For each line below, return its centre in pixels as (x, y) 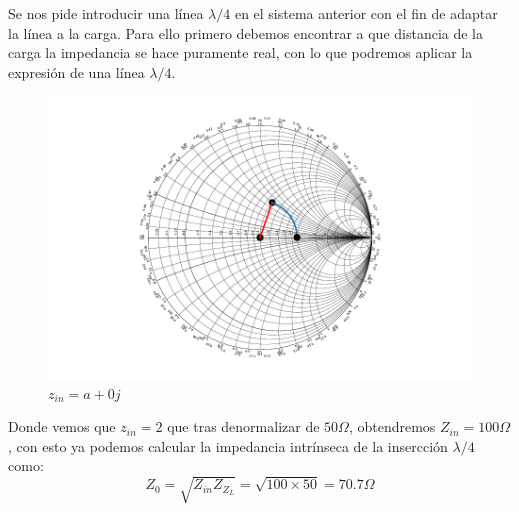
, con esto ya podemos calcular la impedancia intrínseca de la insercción (228, 445)
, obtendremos (392, 426)
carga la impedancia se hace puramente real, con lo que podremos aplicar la (240, 52)
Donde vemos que (62, 426)
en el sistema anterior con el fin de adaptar (366, 13)
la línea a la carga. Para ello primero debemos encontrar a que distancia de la (246, 32)
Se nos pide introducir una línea (106, 13)
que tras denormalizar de (243, 426)
